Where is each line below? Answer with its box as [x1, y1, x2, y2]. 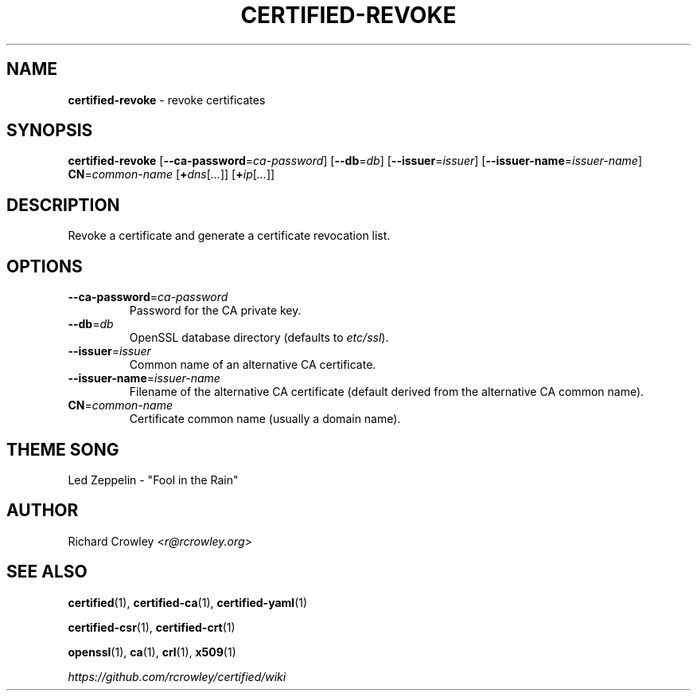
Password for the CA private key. [129, 303, 302, 318]
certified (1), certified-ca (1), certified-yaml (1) [68, 595, 308, 609]
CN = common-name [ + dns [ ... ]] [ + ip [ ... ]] [68, 167, 275, 182]
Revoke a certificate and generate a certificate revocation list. [68, 229, 391, 243]
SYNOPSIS [6, 120, 93, 141]
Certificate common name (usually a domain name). [129, 412, 401, 426]
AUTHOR [6, 500, 79, 521]
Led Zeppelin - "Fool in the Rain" [68, 472, 239, 487]
